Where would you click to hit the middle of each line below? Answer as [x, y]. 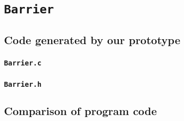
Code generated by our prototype [92, 39]
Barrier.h [23, 84]
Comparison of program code [81, 111]
